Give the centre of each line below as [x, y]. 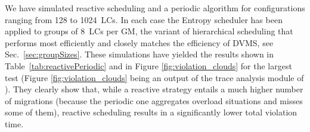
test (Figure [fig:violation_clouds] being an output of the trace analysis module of [154, 77]
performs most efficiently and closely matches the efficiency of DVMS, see [139, 42]
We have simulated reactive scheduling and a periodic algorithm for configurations [155, 8]
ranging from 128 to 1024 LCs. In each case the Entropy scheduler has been [144, 19]
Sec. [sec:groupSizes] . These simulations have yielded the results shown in [139, 54]
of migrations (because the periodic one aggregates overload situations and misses [154, 100]
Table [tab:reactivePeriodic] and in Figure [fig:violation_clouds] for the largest [148, 65]
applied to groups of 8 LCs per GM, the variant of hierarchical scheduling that [149, 31]
